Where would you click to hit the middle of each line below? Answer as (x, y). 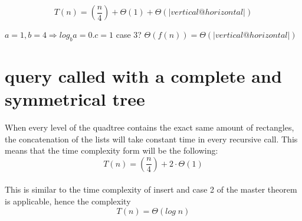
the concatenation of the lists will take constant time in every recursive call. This (151, 139)
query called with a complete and (143, 75)
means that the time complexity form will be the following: (111, 150)
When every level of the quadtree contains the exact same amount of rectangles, (150, 127)
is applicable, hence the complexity (68, 201)
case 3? (129, 34)
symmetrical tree (75, 99)
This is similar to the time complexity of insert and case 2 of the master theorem (151, 189)
